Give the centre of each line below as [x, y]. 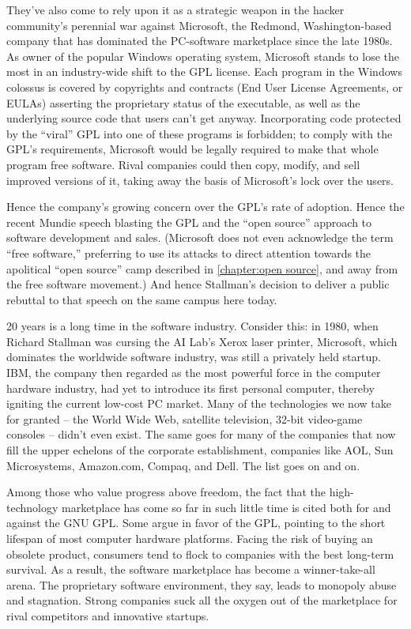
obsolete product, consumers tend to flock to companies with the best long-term [200, 554]
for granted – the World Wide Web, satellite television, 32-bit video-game [185, 418]
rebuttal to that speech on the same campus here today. [142, 299]
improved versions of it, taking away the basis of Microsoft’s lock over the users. [200, 180]
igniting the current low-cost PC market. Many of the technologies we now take [199, 403]
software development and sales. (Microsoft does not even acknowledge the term [200, 237]
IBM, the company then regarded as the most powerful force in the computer [194, 373]
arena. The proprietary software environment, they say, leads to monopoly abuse [202, 584]
